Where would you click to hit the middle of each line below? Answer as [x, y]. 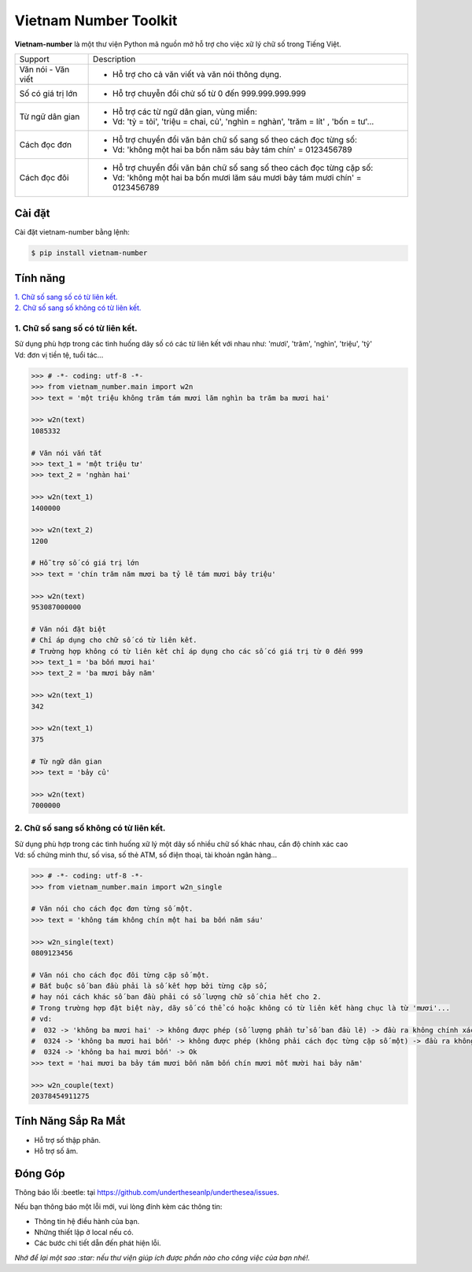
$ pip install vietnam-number [89, 253]
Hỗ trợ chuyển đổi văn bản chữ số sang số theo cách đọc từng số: [235, 139]
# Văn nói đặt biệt [68, 629]
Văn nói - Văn [44, 69]
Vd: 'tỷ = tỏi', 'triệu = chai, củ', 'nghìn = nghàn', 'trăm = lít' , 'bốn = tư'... [243, 121]
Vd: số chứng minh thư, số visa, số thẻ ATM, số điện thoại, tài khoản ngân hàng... [146, 855]
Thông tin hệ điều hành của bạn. [87, 1221]
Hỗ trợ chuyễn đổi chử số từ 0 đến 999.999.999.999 [210, 93]
